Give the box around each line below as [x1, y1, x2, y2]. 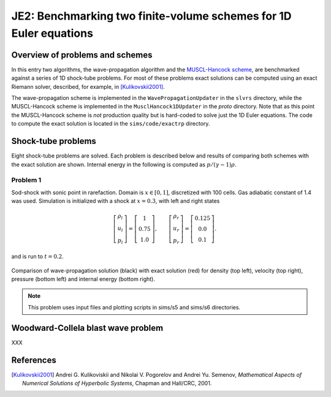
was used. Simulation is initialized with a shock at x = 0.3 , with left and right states [11, 197, 220, 205]
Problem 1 [11, 176, 42, 184]
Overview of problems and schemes [11, 50, 153, 60]
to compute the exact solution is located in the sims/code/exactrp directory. [11, 120, 210, 127]
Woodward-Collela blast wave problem [11, 322, 164, 333]
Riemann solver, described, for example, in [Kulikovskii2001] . [11, 83, 165, 90]
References [11, 355, 56, 365]
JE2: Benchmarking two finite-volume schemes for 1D [11, 9, 292, 23]
